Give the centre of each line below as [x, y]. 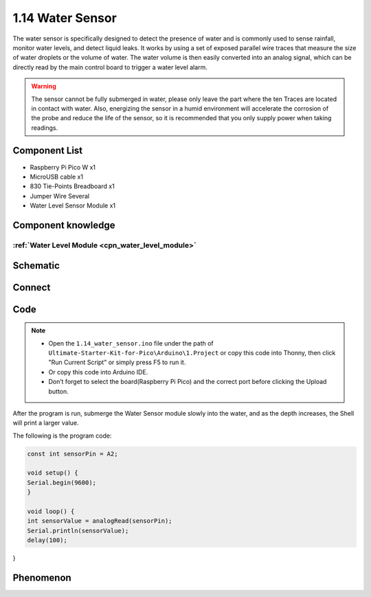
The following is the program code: [62, 436]
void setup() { [53, 473]
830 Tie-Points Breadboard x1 [72, 186]
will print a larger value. [46, 423]
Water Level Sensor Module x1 [73, 205]
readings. [45, 128]
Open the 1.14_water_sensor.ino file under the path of [131, 343]
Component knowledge [64, 225]
